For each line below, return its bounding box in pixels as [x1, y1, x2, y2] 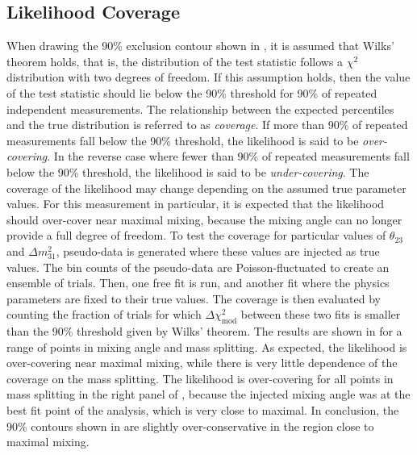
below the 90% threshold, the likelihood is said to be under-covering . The [6, 163, 369, 180]
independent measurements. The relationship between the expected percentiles [6, 100, 394, 117]
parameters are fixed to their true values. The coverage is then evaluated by [6, 290, 381, 307]
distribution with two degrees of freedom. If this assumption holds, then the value [6, 69, 411, 86]
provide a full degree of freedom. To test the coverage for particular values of [6, 227, 386, 244]
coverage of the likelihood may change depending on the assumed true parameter [6, 179, 407, 196]
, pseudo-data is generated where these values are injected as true [56, 242, 380, 259]
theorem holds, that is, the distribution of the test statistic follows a [6, 52, 344, 69]
